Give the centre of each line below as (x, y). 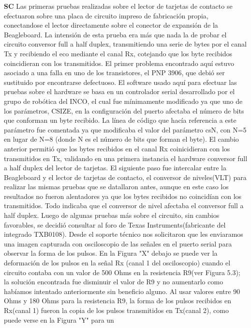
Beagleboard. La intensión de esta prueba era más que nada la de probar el (115, 34)
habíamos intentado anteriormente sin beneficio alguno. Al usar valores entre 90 (122, 291)
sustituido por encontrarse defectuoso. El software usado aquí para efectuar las (120, 82)
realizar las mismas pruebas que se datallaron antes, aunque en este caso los (116, 187)
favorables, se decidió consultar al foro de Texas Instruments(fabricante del (115, 224)
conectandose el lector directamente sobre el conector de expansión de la (111, 25)
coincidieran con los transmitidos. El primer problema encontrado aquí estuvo (119, 63)
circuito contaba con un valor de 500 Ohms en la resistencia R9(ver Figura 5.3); (122, 272)
